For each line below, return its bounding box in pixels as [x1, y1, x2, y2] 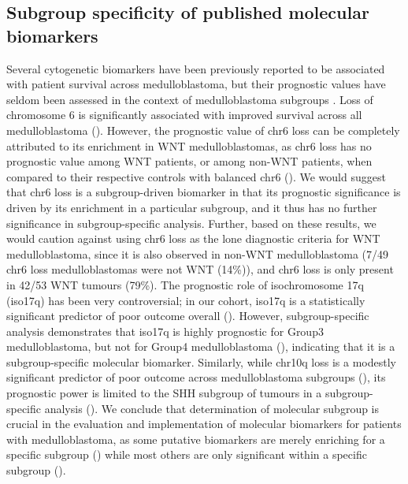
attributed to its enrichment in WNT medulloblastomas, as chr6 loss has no [6, 137, 372, 154]
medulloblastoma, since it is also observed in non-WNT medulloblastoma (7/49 [6, 245, 389, 262]
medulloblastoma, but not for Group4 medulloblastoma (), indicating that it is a [6, 338, 395, 355]
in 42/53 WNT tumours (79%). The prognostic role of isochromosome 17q [6, 276, 364, 292]
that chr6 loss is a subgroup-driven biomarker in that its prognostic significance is [6, 184, 401, 200]
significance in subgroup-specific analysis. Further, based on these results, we [6, 214, 376, 231]
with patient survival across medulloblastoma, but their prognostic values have [6, 76, 386, 92]
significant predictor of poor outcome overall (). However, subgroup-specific [6, 307, 369, 324]
